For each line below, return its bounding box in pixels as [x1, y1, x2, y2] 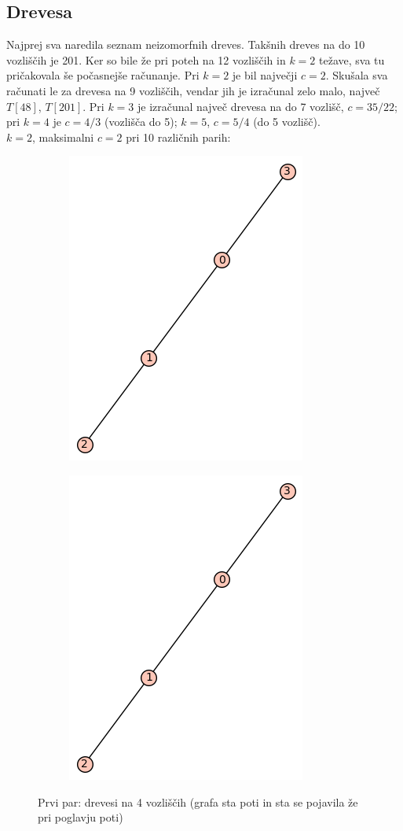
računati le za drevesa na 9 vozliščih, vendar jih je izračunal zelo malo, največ [6, 82, 380, 98]
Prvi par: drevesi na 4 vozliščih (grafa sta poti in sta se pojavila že [38, 793, 358, 810]
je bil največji [232, 67, 298, 83]
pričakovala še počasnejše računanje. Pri [6, 67, 200, 83]
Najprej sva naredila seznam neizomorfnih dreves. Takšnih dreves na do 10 [6, 36, 365, 53]
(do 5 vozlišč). [253, 113, 321, 130]
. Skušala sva [325, 67, 388, 83]
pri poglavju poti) [38, 809, 123, 825]
